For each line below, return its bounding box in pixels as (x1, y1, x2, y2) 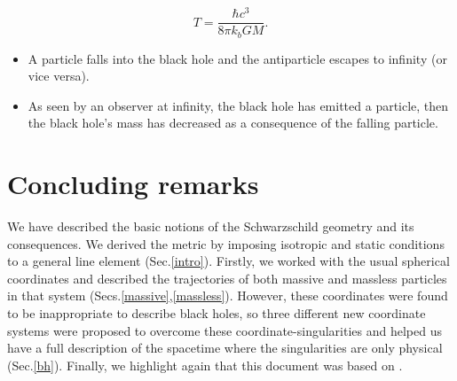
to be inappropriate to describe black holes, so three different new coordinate (7, 304, 426, 323)
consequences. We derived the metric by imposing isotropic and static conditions (7, 234, 445, 253)
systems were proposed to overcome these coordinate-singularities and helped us (7, 321, 442, 339)
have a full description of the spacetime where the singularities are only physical (7, 338, 443, 357)
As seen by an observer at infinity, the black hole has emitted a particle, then (28, 96, 449, 114)
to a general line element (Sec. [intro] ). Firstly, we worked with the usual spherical (7, 252, 450, 270)
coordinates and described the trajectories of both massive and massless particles (7, 268, 447, 287)
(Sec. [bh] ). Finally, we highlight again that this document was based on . (7, 355, 403, 374)
